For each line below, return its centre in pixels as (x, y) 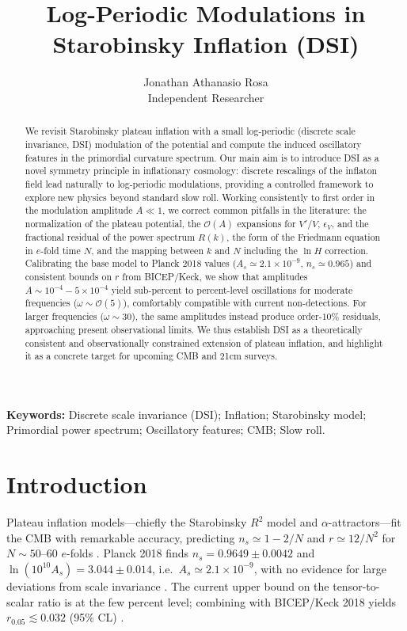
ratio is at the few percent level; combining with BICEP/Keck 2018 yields (217, 601)
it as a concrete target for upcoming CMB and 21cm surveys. (151, 356)
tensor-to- (356, 585)
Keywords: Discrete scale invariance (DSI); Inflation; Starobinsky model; (186, 414)
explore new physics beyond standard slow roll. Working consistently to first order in (200, 197)
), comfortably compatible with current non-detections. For (245, 303)
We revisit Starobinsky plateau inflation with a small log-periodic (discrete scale (190, 131)
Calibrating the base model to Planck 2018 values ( (131, 263)
